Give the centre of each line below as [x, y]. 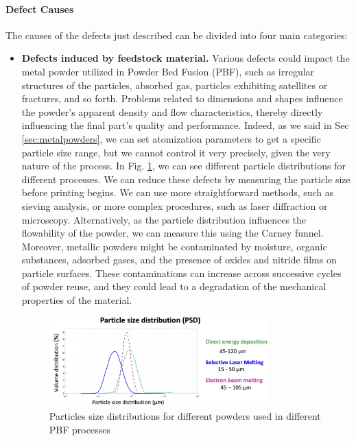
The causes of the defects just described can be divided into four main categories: [177, 35]
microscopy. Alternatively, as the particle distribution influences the [164, 219]
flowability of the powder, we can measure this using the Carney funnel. [173, 233]
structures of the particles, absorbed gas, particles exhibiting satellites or [175, 85]
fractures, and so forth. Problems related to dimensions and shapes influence [182, 98]
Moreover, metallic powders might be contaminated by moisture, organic [174, 246]
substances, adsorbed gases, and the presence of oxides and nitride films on [179, 260]
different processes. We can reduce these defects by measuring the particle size [186, 179]
